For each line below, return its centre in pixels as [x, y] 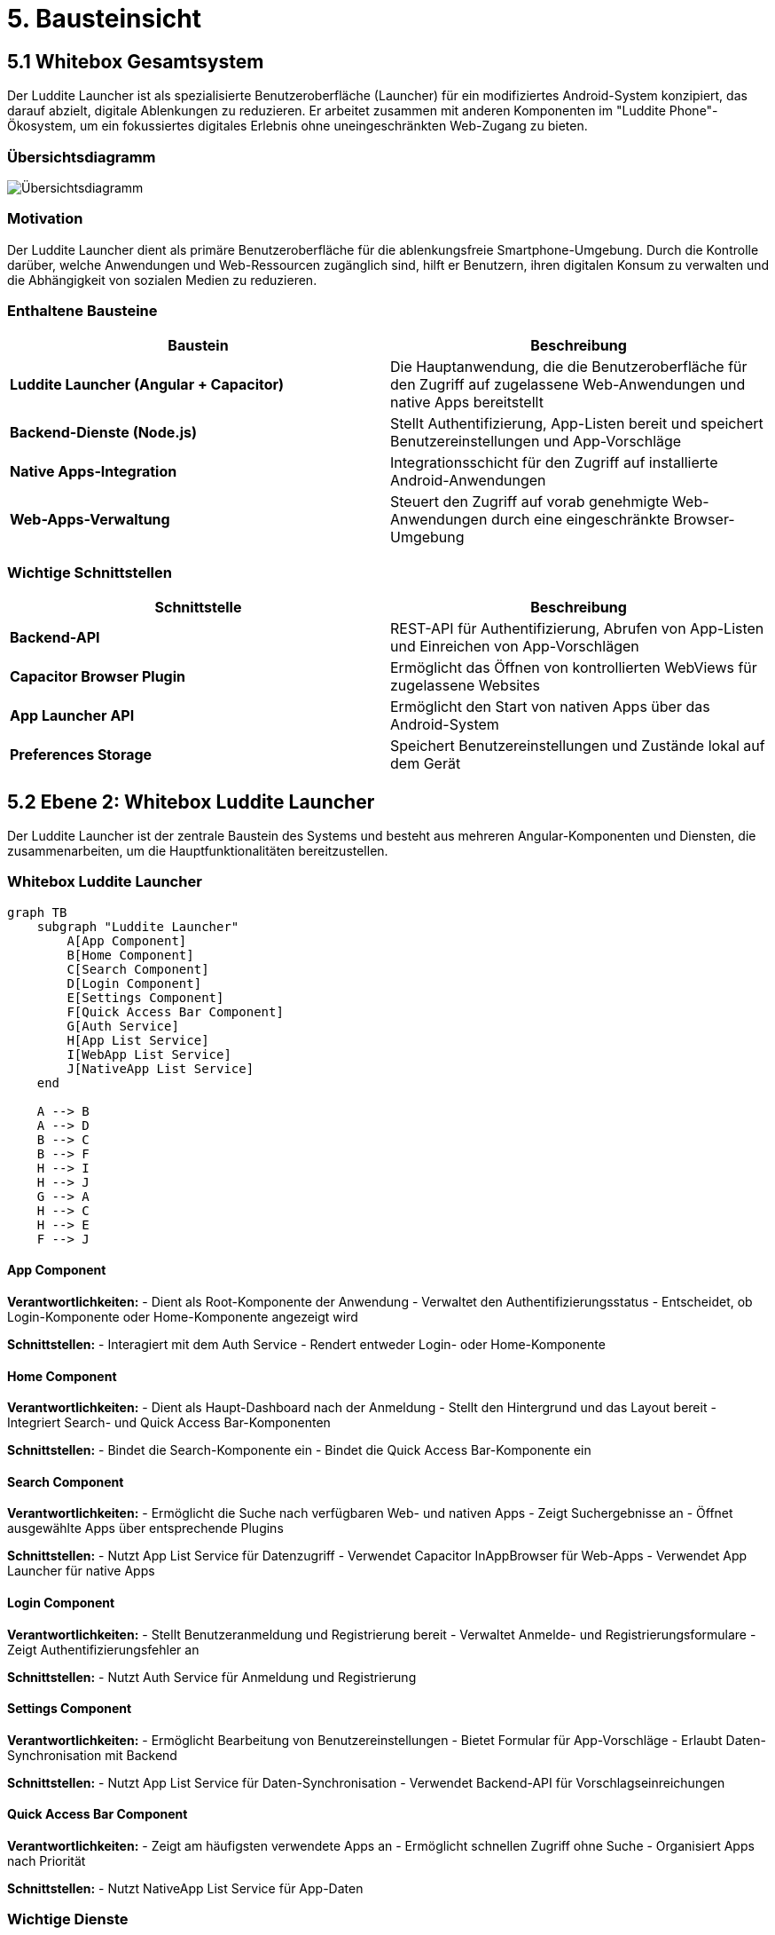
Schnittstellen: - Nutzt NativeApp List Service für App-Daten [185, 1889]
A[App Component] [127, 940]
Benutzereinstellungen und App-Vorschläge [536, 442]
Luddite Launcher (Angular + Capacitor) [147, 385]
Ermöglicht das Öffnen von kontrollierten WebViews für [574, 668]
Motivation [45, 219]
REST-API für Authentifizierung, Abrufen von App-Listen [577, 629]
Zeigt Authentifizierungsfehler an [103, 1649]
